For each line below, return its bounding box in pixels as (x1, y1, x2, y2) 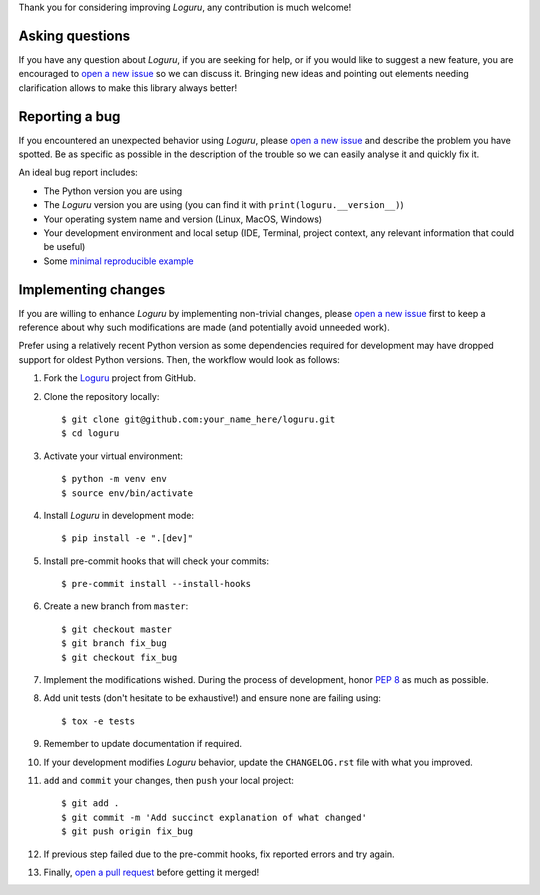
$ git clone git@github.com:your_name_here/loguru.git (61, 413, 336, 425)
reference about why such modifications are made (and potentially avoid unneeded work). (18, 321, 390, 334)
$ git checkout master (61, 623, 173, 635)
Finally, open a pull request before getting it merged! (43, 866, 260, 878)
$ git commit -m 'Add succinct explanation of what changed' (61, 811, 367, 823)
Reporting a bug (18, 108, 121, 125)
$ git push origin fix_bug (61, 826, 194, 837)
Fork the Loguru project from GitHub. (43, 372, 197, 384)
